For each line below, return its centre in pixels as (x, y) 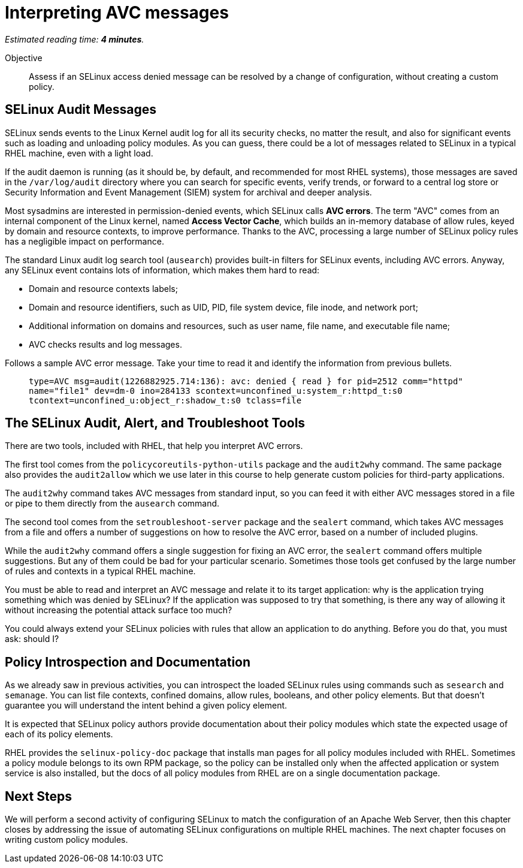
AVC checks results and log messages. (105, 344)
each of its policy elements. (59, 734)
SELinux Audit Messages (81, 110)
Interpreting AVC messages (117, 13)
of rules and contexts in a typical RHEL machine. (100, 571)
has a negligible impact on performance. (84, 241)
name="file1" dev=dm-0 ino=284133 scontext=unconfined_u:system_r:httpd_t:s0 (216, 391)
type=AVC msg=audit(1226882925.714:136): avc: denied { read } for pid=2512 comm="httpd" (246, 381)
